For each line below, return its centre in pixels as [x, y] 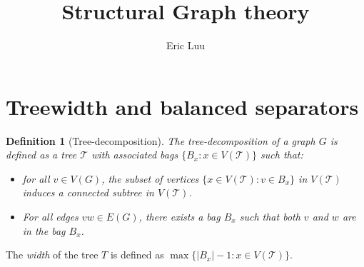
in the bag [44, 230]
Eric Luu [186, 45]
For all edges [50, 217]
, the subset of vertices [150, 178]
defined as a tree [41, 155]
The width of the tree [52, 255]
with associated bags [135, 155]
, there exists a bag [180, 217]
